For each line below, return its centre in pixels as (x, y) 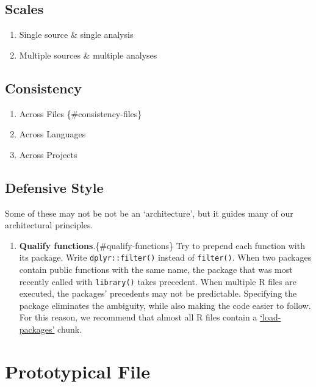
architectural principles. (49, 225)
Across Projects (48, 154)
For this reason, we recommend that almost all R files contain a (138, 317)
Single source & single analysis (76, 34)
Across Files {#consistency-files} (81, 113)
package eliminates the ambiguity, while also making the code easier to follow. (165, 305)
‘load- (271, 317)
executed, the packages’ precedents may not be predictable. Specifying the (158, 293)
